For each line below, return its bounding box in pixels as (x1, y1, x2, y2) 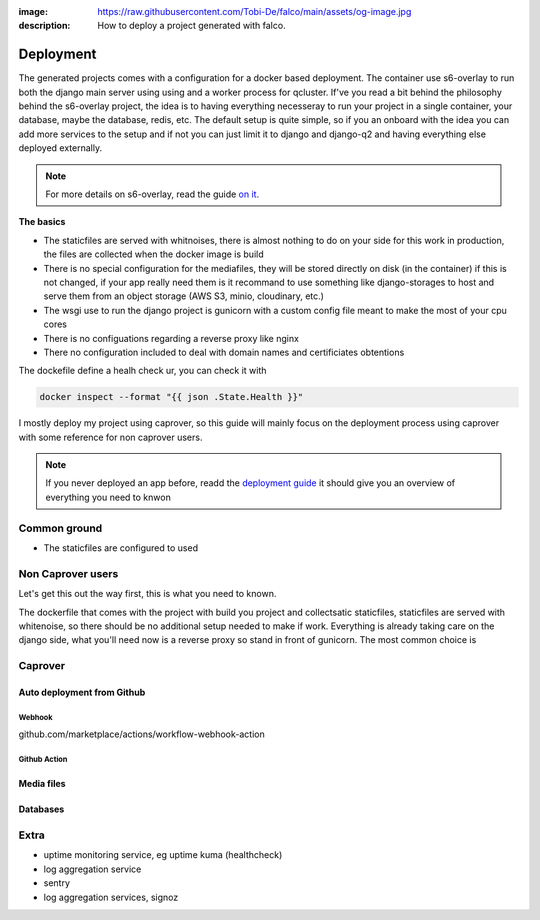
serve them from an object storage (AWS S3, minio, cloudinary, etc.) (43, 290, 325, 302)
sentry (43, 877, 70, 889)
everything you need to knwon (45, 491, 172, 503)
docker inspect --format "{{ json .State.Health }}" (39, 391, 304, 403)
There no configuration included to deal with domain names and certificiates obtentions (43, 346, 405, 358)
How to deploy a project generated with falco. (97, 20, 286, 32)
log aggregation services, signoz (43, 891, 179, 903)
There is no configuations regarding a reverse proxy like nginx (43, 332, 300, 344)
